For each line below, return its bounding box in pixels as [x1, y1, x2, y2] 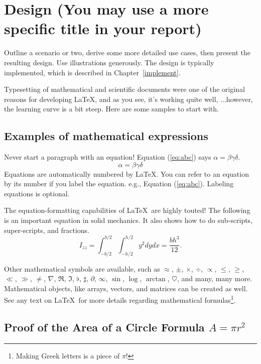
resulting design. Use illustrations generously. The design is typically [4, 57, 214, 67]
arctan [146, 276, 166, 283]
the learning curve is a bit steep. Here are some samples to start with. [4, 103, 219, 114]
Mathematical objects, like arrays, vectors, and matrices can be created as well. [4, 283, 248, 293]
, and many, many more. [177, 273, 252, 284]
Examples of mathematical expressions [4, 128, 208, 144]
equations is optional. [4, 188, 70, 198]
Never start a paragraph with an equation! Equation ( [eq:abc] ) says [4, 152, 211, 162]
